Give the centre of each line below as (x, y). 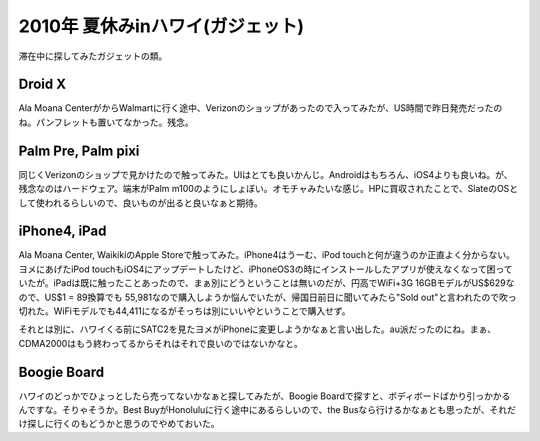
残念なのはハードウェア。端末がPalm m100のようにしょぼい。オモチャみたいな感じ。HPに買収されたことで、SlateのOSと (268, 189)
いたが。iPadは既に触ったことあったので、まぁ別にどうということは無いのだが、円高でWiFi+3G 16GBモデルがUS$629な (266, 283)
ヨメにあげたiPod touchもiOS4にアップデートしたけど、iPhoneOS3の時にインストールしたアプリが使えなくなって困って (266, 269)
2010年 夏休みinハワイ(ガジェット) (161, 26)
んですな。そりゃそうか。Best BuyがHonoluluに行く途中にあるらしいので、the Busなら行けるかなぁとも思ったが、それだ (267, 410)
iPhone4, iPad (62, 231)
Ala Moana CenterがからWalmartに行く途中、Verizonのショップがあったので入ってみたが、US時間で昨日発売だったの (260, 108)
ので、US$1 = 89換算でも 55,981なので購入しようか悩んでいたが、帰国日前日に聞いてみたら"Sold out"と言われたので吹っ (267, 297)
